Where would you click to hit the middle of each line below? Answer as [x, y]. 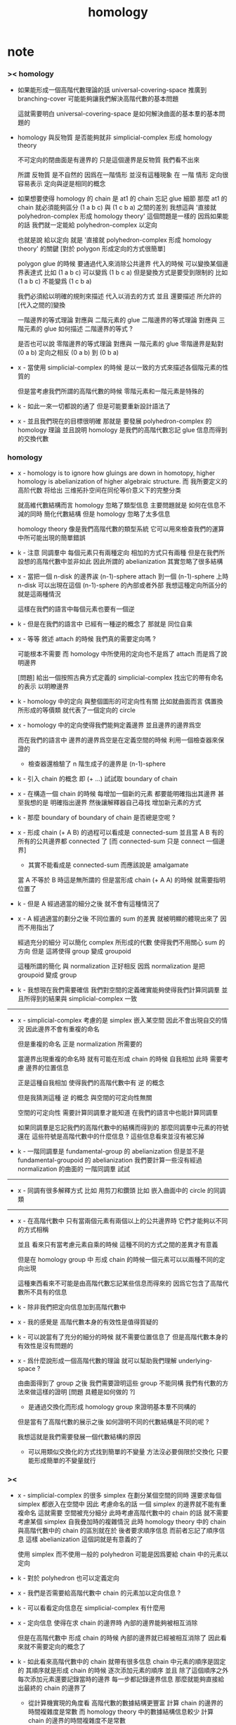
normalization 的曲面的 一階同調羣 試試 [73, 1168]
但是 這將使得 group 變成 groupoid [81, 951]
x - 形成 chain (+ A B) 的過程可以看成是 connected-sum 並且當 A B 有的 [120, 832]
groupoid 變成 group [47, 975]
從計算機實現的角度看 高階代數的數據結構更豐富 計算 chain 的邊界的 [125, 1703]
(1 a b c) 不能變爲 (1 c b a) [54, 282]
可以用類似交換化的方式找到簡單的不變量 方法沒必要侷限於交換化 [121, 1451]
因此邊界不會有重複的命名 [63, 1029]
